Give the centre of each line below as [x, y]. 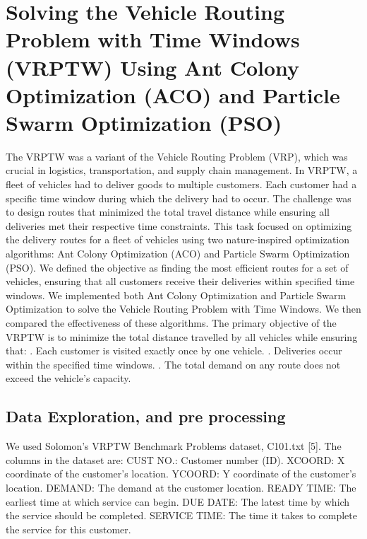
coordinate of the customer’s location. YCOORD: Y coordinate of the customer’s [181, 474]
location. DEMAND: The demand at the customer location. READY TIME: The [181, 487]
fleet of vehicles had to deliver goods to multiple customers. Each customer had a [181, 184]
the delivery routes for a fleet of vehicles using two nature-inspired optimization [178, 239]
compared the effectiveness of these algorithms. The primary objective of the [171, 323]
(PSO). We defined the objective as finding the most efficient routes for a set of [177, 267]
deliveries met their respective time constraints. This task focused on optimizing [179, 225]
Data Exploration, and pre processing [146, 416]
